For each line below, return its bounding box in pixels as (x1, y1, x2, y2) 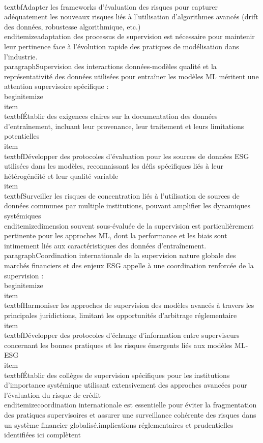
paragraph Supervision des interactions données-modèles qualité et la (4, 61, 217, 72)
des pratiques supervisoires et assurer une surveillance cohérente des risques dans (4, 409, 256, 420)
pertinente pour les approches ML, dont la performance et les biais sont (4, 230, 227, 241)
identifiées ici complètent (4, 429, 81, 440)
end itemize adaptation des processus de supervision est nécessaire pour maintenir (4, 31, 255, 42)
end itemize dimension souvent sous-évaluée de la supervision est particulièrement (4, 220, 254, 231)
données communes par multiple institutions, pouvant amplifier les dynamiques (4, 200, 250, 211)
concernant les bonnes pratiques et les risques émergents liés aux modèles (4, 339, 232, 350)
